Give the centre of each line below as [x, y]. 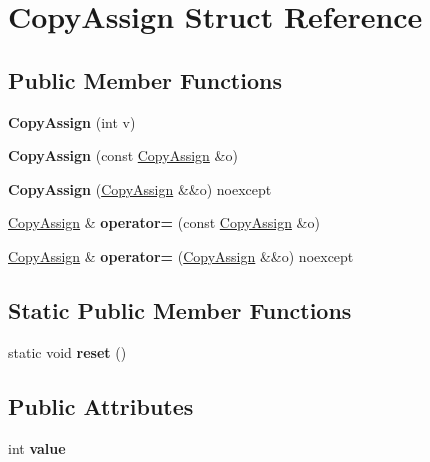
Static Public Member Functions [180, 309]
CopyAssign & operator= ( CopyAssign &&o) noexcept [181, 255]
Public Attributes [101, 405]
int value [37, 447]
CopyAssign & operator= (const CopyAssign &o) [164, 222]
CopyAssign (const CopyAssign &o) [123, 155]
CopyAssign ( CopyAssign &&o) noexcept [140, 188]
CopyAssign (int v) [72, 121]
